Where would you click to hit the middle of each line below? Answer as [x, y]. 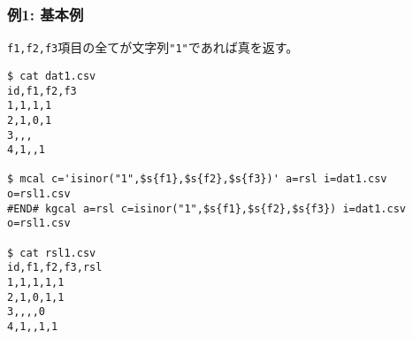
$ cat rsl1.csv [52, 253]
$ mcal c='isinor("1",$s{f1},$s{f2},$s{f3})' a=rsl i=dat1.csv [197, 179]
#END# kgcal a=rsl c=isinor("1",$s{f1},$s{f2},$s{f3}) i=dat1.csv [207, 208]
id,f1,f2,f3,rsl [55, 268]
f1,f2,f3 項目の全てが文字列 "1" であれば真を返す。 [153, 47]
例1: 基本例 [46, 14]
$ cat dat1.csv [52, 76]
